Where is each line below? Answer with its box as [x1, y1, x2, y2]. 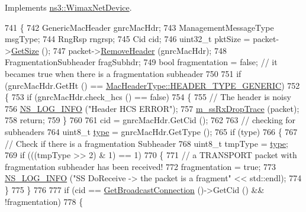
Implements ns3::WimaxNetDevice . [5, 1, 132, 13]
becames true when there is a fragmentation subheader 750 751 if [5, 67, 241, 79]
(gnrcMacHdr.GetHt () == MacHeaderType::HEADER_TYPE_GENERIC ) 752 [5, 79, 300, 91]
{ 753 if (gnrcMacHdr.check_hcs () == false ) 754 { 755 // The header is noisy [5, 91, 291, 103]
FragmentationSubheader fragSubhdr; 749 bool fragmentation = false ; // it [5, 56, 278, 68]
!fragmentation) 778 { [5, 195, 83, 207]
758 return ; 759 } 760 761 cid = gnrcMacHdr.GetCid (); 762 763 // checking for [5, 114, 296, 126]
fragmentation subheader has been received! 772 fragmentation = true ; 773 [5, 160, 276, 172]
